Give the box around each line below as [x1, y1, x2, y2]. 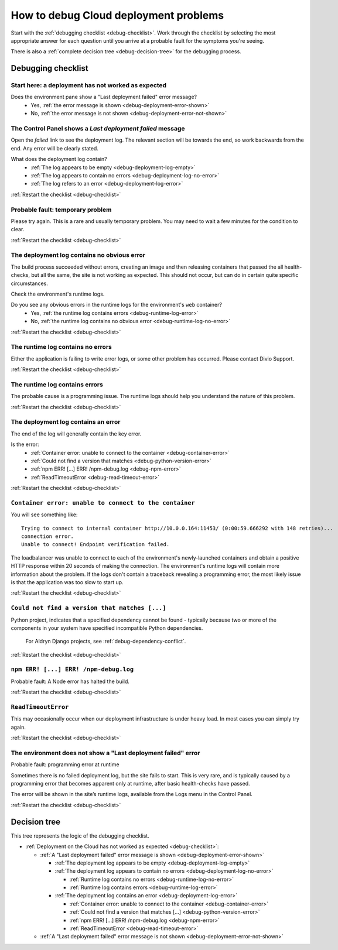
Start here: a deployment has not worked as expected [11, 81, 167, 90]
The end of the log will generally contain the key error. [11, 430, 142, 437]
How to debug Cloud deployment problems [11, 9, 224, 22]
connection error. [21, 533, 74, 540]
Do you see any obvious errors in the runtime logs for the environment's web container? [11, 301, 223, 308]
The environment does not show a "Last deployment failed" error [11, 749, 200, 757]
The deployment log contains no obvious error [11, 251, 146, 259]
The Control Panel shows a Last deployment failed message [11, 125, 185, 133]
